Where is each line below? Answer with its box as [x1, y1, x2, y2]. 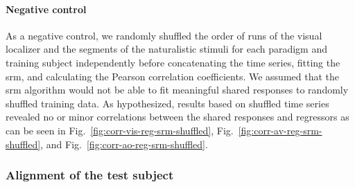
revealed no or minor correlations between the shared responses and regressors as [6, 109, 349, 124]
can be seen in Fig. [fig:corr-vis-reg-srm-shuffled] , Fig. [6, 123, 234, 137]
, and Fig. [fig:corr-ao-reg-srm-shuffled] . [40, 136, 208, 151]
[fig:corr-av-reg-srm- [238, 123, 322, 137]
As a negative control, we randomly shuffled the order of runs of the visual [6, 28, 322, 42]
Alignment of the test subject [6, 166, 174, 184]
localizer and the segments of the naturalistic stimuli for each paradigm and [6, 42, 328, 56]
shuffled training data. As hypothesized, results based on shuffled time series [6, 96, 329, 110]
